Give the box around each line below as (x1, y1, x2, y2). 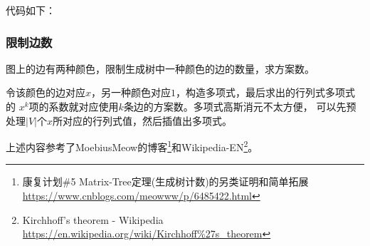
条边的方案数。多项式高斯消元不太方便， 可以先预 (123, 99, 356, 113)
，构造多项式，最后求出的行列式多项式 (176, 85, 356, 100)
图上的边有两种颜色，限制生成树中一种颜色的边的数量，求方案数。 (6, 61, 314, 76)
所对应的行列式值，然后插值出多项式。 (52, 113, 232, 128)
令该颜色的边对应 (6, 85, 85, 100)
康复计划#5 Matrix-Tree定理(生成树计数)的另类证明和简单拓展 (22, 174, 309, 189)
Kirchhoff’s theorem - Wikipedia (22, 212, 164, 227)
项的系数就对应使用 (28, 99, 119, 113)
